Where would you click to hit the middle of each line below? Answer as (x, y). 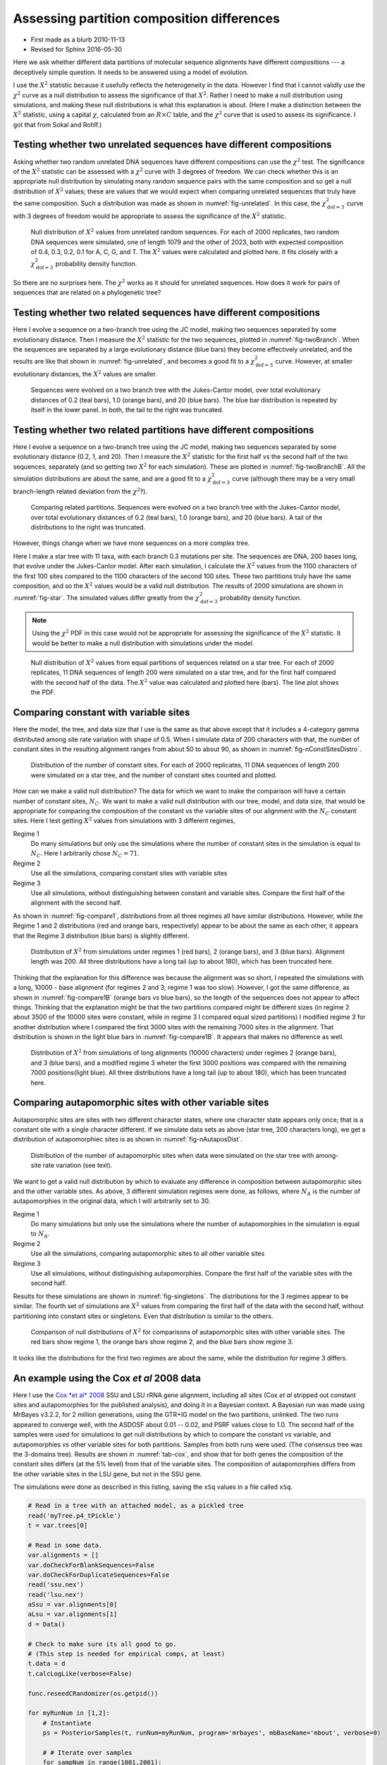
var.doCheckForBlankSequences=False (91, 1565)
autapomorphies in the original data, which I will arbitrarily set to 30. (112, 1201)
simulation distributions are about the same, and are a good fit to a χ (112, 479)
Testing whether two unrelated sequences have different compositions (172, 145)
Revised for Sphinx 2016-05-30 (76, 49)
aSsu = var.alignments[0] (73, 1605)
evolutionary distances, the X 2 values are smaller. (85, 373)
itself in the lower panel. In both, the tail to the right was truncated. (127, 410)
